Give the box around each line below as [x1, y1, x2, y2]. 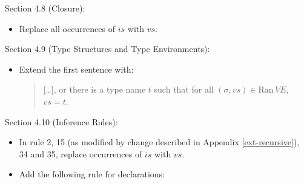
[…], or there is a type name [43, 83, 146, 96]
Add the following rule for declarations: [19, 168, 165, 180]
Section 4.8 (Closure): [5, 2, 85, 14]
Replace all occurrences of [19, 22, 116, 34]
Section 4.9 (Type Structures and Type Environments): [5, 42, 210, 55]
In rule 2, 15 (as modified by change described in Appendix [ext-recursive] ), [19, 136, 300, 148]
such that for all [154, 83, 214, 96]
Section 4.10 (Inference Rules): [5, 115, 118, 128]
